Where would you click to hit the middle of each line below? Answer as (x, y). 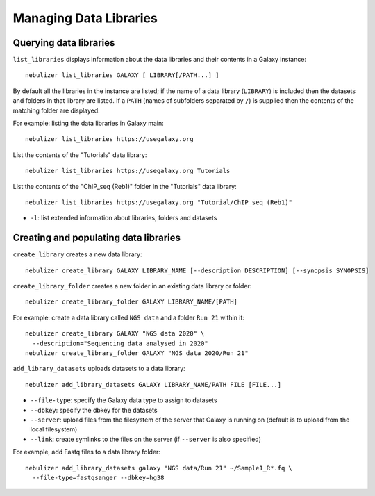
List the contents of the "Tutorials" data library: (80, 155)
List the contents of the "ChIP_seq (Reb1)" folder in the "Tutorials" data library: (125, 186)
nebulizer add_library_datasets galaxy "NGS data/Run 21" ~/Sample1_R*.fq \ (159, 468)
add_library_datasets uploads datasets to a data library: (99, 369)
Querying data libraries (64, 43)
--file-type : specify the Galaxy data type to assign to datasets (124, 400)
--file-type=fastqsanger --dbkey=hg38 (98, 477)
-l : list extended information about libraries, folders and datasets (124, 218)
